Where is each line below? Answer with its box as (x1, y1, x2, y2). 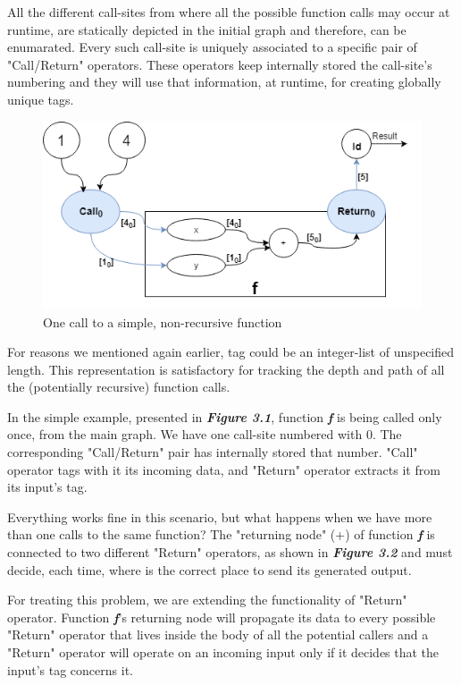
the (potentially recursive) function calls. (7, 377, 230, 396)
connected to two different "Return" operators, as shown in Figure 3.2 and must (7, 543, 453, 562)
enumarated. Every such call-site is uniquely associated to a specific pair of (7, 38, 417, 56)
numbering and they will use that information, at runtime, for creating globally (7, 72, 441, 91)
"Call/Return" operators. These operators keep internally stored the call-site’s (7, 55, 432, 73)
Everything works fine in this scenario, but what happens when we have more (7, 507, 432, 526)
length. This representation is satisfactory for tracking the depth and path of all (7, 359, 445, 378)
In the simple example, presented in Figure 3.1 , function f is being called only (7, 407, 442, 426)
